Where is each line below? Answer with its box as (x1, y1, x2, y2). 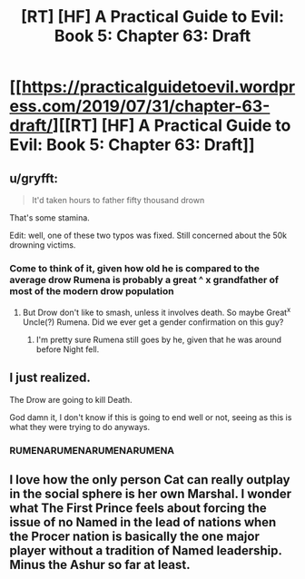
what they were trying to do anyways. (9, 421, 151, 432)
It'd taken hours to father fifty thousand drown (31, 195, 205, 205)
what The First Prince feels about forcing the (9, 501, 268, 516)
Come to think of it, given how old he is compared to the (9, 261, 261, 274)
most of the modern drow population (9, 284, 174, 297)
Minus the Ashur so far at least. (9, 557, 191, 573)
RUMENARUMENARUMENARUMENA (9, 444, 175, 456)
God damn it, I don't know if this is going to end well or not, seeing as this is (9, 411, 292, 423)
